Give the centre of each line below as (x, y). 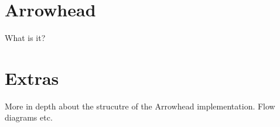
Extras (32, 78)
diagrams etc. (29, 117)
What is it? (25, 38)
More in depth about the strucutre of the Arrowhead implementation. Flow (140, 106)
